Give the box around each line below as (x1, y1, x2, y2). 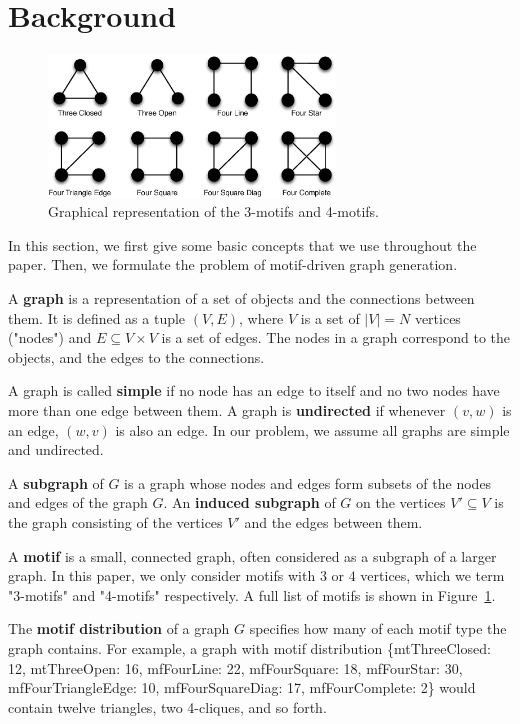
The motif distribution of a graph (8, 618, 230, 639)
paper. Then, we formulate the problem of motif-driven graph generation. (8, 254, 458, 275)
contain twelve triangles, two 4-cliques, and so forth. (8, 696, 327, 717)
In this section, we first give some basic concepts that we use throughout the (8, 234, 477, 255)
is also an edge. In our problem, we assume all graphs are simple (115, 419, 510, 440)
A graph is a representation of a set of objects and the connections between (8, 288, 475, 309)
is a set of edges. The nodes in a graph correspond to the (161, 327, 511, 348)
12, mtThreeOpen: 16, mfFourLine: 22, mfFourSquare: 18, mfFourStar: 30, (8, 657, 463, 678)
